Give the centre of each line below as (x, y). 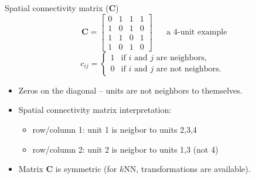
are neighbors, (181, 58)
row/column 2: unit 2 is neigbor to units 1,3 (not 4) (125, 149)
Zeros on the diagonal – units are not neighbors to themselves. (130, 90)
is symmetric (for (86, 169)
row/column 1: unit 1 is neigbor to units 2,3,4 (115, 129)
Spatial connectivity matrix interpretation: (95, 110)
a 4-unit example (197, 32)
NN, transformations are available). (187, 169)
